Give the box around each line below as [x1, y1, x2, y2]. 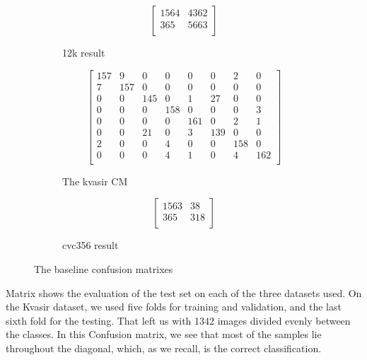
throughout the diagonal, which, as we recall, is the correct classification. [6, 341, 322, 356]
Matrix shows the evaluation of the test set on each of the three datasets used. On [6, 285, 362, 300]
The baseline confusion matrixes [34, 262, 173, 277]
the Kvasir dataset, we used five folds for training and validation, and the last [6, 299, 342, 314]
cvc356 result [62, 238, 119, 252]
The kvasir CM [62, 173, 128, 188]
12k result [62, 45, 105, 59]
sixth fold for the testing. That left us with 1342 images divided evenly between [6, 313, 351, 327]
